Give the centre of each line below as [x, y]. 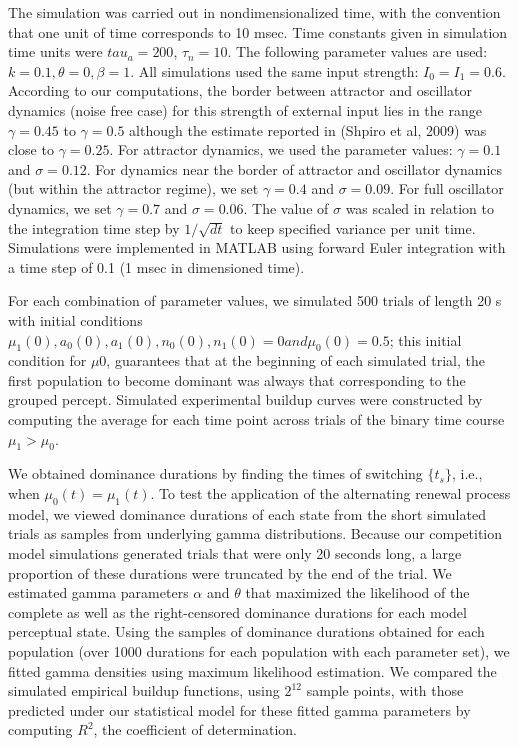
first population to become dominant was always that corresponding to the [237, 379]
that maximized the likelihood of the [357, 592]
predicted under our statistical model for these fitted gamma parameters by [239, 709]
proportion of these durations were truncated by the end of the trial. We [230, 572]
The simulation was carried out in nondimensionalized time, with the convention [254, 12]
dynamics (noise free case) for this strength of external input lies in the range [245, 109]
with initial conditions [75, 319]
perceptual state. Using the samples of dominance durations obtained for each [246, 631]
